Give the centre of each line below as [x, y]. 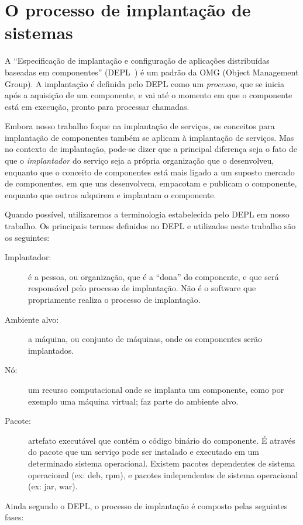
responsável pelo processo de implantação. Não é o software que [142, 288]
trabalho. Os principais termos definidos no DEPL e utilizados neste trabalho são [150, 226]
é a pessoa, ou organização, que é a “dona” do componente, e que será [154, 276]
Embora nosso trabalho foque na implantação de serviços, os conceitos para [140, 126]
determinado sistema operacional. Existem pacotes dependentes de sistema [162, 463]
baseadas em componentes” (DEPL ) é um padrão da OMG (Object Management [152, 72]
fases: [14, 517]
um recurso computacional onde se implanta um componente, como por [156, 389]
